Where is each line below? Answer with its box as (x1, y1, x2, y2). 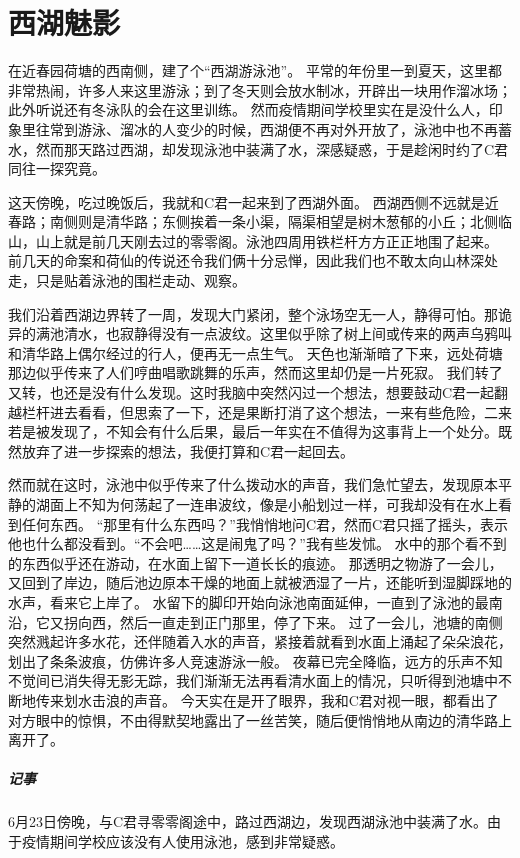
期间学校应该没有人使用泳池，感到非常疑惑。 (49, 830, 344, 851)
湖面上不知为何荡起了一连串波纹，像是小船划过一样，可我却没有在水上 (35, 494, 498, 514)
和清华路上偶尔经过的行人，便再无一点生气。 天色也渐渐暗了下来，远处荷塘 (8, 342, 503, 363)
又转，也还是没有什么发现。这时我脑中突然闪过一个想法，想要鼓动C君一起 (8, 382, 495, 403)
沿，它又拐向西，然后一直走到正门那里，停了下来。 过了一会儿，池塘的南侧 (8, 611, 503, 632)
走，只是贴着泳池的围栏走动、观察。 (8, 270, 246, 291)
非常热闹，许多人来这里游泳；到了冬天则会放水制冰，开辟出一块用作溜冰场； (8, 79, 512, 100)
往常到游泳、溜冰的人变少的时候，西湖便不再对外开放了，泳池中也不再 (35, 118, 498, 139)
